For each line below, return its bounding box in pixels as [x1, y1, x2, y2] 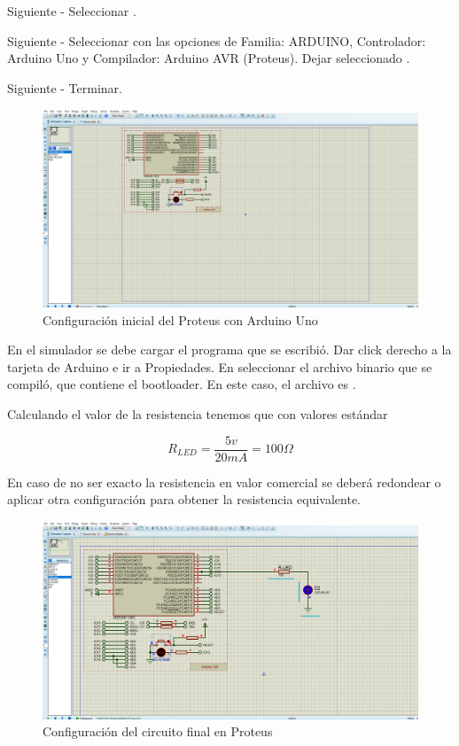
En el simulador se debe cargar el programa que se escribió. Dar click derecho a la [7, 340, 452, 359]
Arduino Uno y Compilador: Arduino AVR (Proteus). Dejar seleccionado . [7, 49, 410, 67]
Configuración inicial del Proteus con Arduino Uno [43, 310, 318, 329]
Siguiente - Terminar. [7, 78, 122, 97]
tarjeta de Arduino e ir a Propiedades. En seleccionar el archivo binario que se [7, 357, 432, 376]
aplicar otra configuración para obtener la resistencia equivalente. [7, 490, 362, 509]
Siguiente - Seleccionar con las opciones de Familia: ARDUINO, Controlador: [7, 31, 426, 50]
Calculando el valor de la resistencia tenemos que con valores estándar [7, 404, 388, 423]
